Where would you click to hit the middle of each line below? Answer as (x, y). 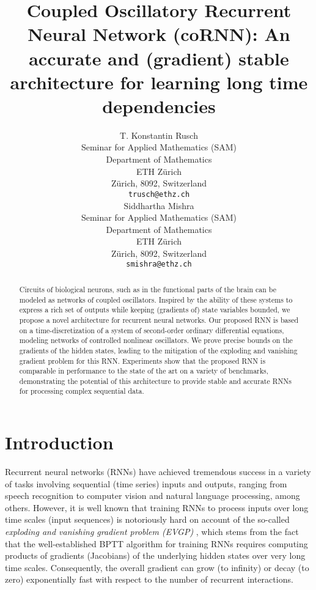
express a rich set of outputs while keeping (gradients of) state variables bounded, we (155, 310)
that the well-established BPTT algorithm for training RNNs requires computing (156, 543)
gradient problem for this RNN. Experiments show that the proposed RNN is (142, 360)
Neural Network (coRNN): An (159, 34)
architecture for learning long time (159, 82)
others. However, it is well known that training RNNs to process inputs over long (157, 507)
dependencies (159, 105)
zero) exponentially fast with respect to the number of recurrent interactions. (149, 579)
